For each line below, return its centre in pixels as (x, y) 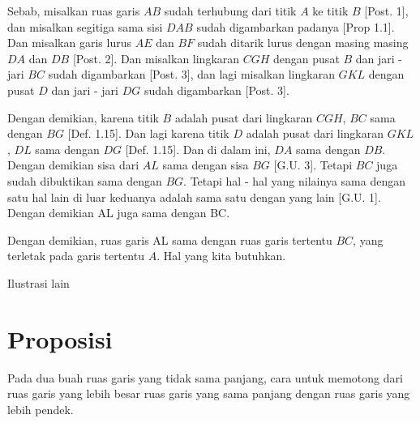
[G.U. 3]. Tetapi (313, 165)
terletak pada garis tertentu (76, 256)
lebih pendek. (41, 409)
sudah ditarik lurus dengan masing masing (303, 43)
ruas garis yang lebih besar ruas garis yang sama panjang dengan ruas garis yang (209, 393)
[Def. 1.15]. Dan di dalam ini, (198, 149)
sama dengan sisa (206, 165)
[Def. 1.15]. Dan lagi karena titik (148, 133)
